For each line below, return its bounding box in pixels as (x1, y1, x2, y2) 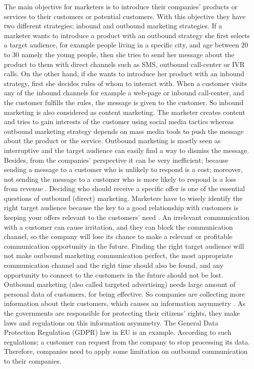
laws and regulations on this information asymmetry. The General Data (4, 317, 218, 327)
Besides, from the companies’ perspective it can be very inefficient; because (4, 154, 229, 165)
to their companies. (4, 355, 62, 366)
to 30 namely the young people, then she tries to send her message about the (4, 49, 234, 59)
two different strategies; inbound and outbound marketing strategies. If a (4, 21, 222, 31)
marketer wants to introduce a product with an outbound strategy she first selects (4, 30, 250, 40)
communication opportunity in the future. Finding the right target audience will (4, 240, 244, 251)
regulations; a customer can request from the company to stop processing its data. (4, 336, 250, 347)
